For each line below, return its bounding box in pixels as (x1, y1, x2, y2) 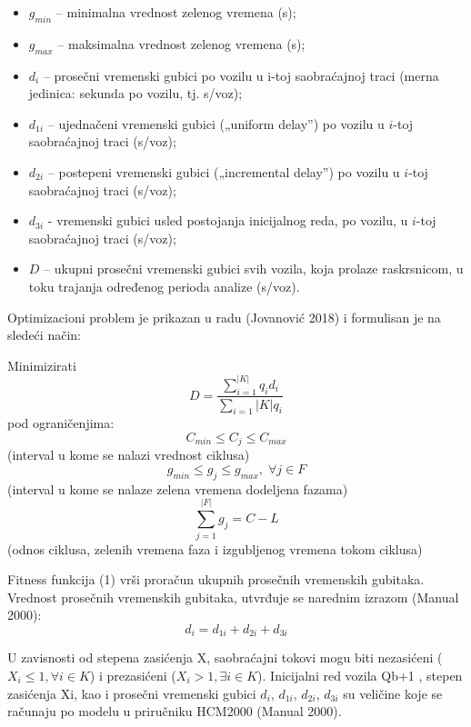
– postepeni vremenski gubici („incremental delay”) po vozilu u (47, 162, 400, 181)
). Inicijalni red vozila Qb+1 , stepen (257, 665, 463, 684)
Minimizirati (7, 355, 76, 374)
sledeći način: (7, 325, 81, 344)
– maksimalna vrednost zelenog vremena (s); (57, 34, 306, 53)
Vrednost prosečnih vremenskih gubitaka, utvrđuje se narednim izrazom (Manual (7, 587, 459, 606)
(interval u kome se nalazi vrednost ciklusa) (7, 445, 250, 464)
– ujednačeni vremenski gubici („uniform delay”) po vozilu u (47, 114, 385, 133)
